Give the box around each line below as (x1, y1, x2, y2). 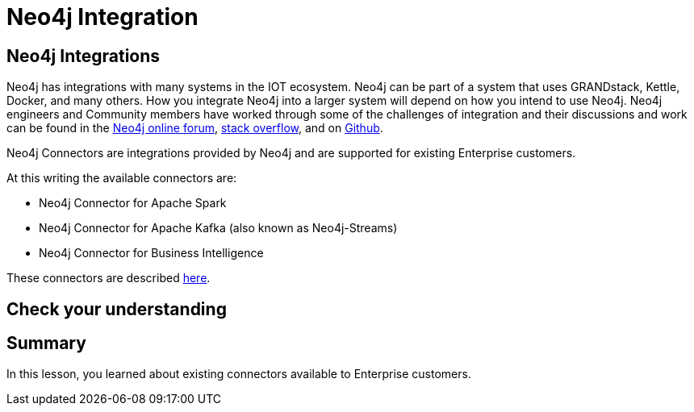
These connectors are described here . (6, 271, 211, 285)
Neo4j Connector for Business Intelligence (39, 246, 264, 260)
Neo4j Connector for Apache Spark (39, 196, 227, 210)
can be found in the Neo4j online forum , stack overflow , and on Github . (6, 121, 383, 135)
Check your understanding (6, 298, 227, 319)
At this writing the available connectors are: (6, 171, 237, 185)
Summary (6, 333, 86, 354)
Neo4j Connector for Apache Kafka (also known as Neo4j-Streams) (39, 221, 398, 235)
